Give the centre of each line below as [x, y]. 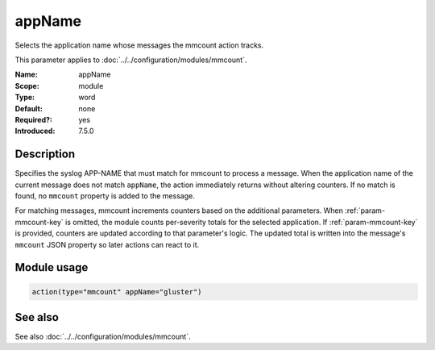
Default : [29, 108]
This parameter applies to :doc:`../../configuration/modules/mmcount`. [131, 60]
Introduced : [35, 131]
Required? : [33, 119]
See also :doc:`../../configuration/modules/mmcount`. [103, 337]
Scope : [27, 85]
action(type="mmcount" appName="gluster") [117, 292]
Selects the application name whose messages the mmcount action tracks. [139, 45]
